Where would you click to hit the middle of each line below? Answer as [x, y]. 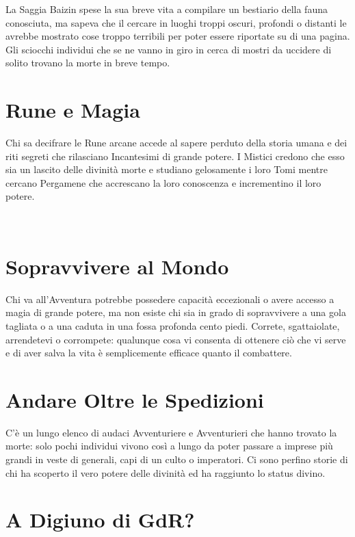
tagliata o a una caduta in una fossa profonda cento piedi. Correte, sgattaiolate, [173, 325]
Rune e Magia [73, 110]
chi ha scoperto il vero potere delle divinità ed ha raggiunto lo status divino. [166, 472]
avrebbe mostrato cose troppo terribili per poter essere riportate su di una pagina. [178, 36]
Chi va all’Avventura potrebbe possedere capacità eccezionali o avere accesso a [170, 299]
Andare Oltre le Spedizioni [135, 399]
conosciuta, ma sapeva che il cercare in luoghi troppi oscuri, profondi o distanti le [176, 22]
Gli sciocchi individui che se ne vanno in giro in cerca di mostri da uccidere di [169, 49]
